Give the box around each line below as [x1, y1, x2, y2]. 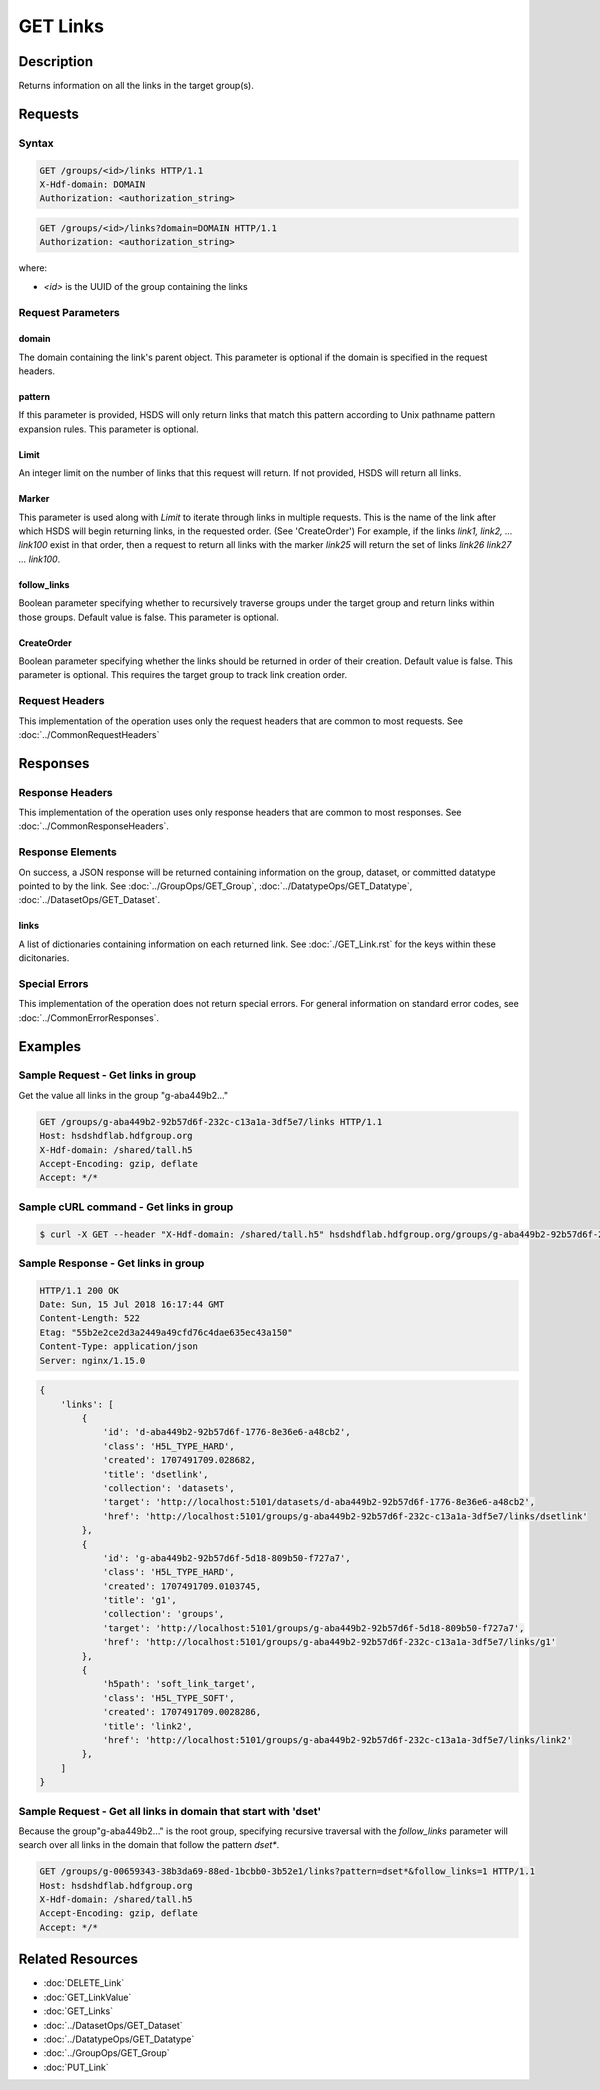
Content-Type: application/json [39, 1341, 199, 1352]
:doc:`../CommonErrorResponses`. [18, 1011, 160, 1024]
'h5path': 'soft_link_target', [102, 1678, 257, 1690]
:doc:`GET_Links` [43, 2005, 114, 2017]
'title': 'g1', [102, 1595, 177, 1606]
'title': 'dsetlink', [102, 1468, 209, 1480]
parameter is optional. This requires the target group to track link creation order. [18, 669, 348, 681]
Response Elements [18, 845, 117, 859]
